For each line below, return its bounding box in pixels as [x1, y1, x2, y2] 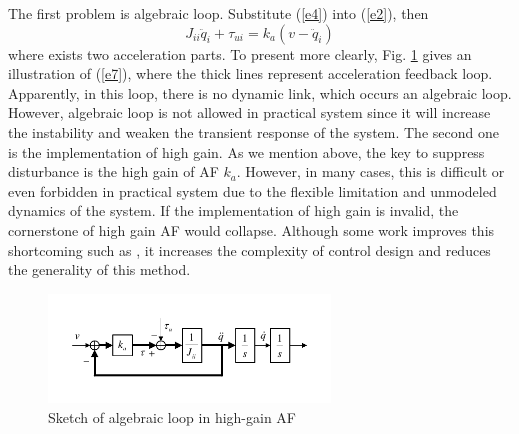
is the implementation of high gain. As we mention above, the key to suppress [8, 141, 485, 162]
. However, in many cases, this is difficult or [236, 161, 505, 182]
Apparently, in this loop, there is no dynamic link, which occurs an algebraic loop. [8, 82, 512, 103]
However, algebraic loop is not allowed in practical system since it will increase [8, 102, 491, 123]
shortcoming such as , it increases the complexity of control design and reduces [8, 239, 491, 260]
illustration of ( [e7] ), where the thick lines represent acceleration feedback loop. [8, 63, 493, 84]
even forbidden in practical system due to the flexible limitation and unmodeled [8, 180, 497, 201]
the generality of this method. [8, 259, 191, 280]
